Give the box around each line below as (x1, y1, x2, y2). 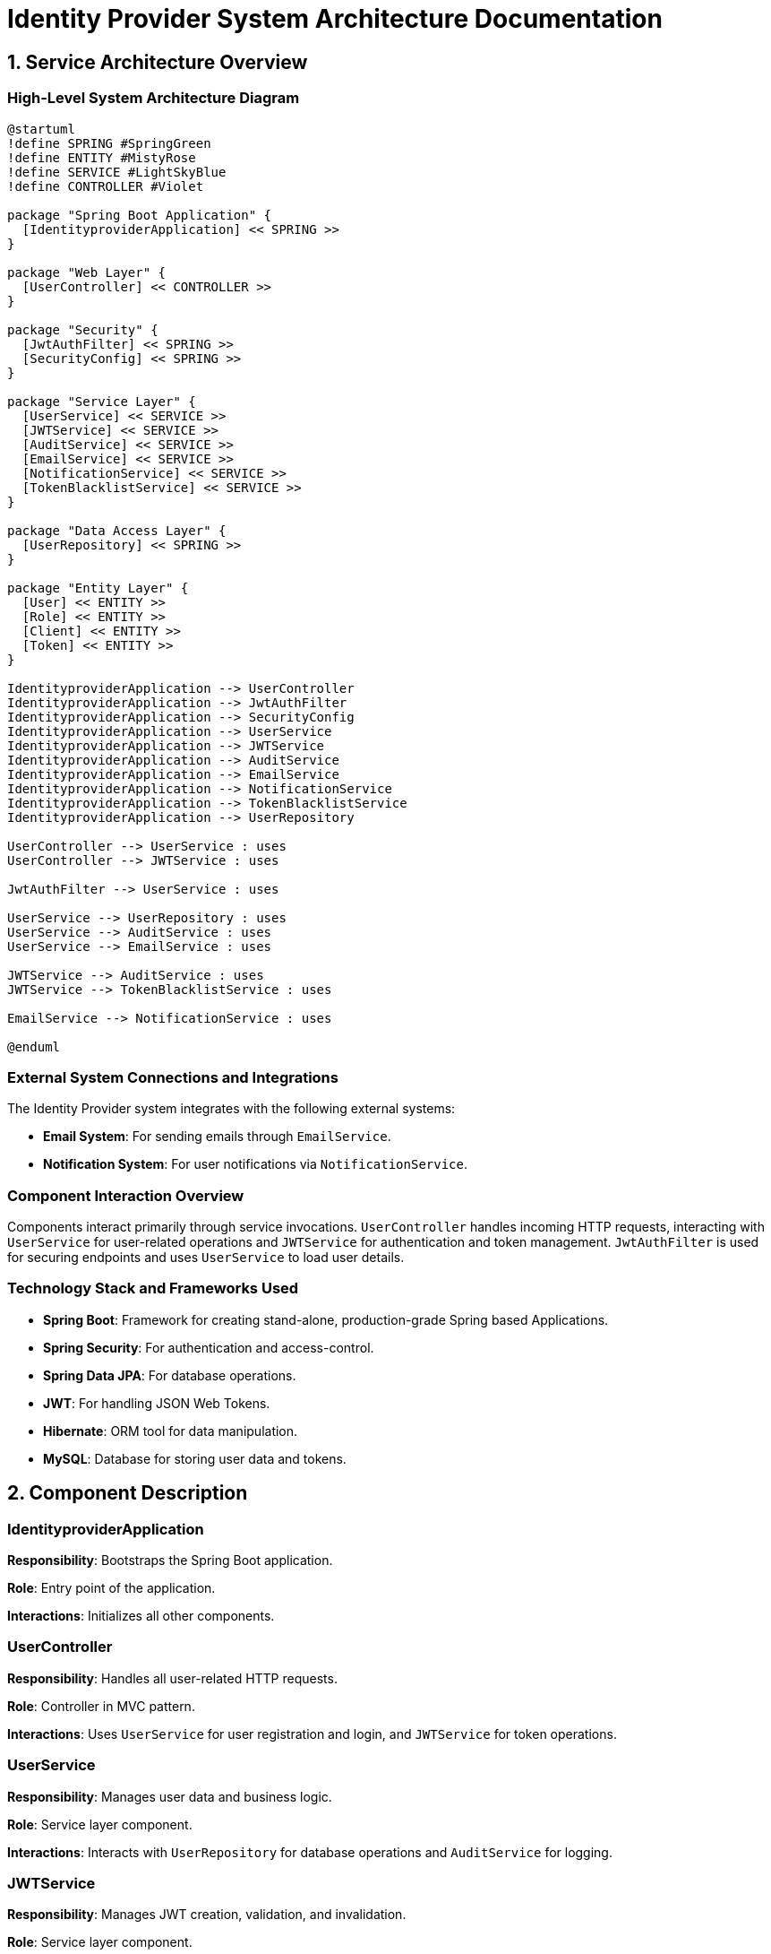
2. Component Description (7, 1482, 248, 1505)
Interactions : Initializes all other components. (7, 1608, 275, 1624)
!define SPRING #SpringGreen (7, 135, 211, 151)
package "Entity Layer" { (7, 580, 189, 595)
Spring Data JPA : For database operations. (43, 1367, 296, 1383)
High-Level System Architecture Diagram (7, 89, 300, 108)
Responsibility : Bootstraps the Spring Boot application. (7, 1552, 333, 1569)
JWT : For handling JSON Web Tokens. (43, 1395, 270, 1411)
